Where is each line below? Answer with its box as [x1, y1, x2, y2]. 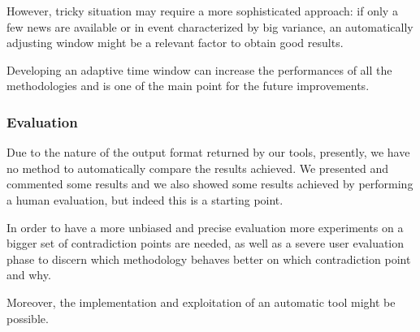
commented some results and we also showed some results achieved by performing [6, 175, 414, 192]
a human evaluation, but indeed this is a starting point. [6, 191, 284, 208]
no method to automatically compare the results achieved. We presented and [6, 159, 389, 176]
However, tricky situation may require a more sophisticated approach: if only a [6, 2, 398, 19]
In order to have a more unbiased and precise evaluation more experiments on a [6, 218, 404, 235]
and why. [6, 266, 51, 283]
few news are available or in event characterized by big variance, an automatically [6, 18, 414, 35]
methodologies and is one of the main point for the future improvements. [6, 77, 370, 94]
